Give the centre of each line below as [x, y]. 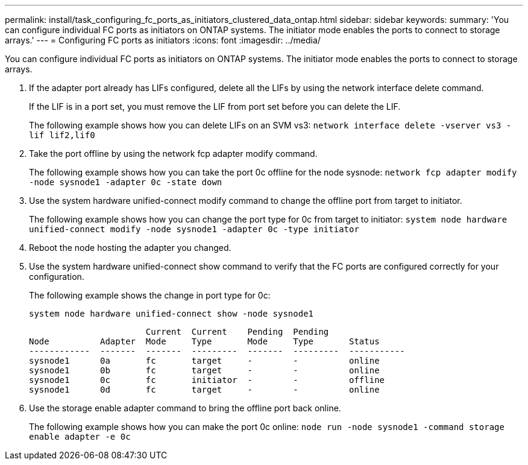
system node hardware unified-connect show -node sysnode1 [171, 314]
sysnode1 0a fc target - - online [204, 361]
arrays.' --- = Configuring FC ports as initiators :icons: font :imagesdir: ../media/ [163, 40]
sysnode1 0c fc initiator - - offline [207, 380]
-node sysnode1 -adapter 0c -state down [126, 182]
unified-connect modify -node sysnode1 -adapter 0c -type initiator [194, 229]
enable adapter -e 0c [80, 437]
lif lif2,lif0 [62, 135]
